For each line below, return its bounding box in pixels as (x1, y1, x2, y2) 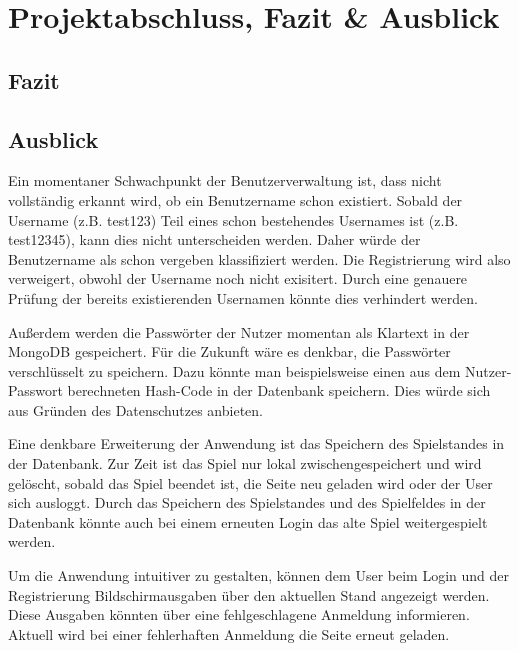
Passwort (8, 380, 63, 401)
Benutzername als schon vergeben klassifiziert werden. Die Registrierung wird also (8, 248, 511, 269)
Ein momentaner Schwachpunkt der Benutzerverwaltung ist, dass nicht (8, 170, 442, 191)
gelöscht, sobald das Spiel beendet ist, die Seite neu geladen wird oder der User (8, 472, 493, 493)
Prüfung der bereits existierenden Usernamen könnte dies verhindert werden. (8, 287, 478, 308)
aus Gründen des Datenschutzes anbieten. (8, 399, 263, 420)
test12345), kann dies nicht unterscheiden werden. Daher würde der (8, 229, 421, 250)
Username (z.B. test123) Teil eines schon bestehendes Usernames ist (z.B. (8, 209, 459, 230)
